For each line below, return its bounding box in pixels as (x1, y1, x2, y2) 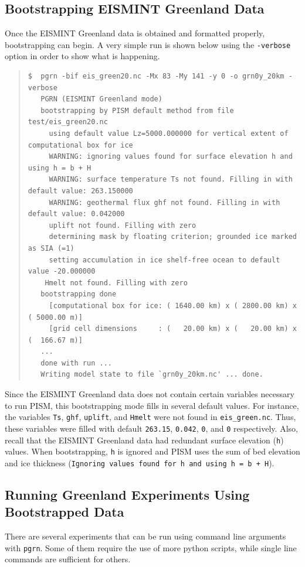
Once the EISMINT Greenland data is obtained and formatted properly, (5, 27, 265, 39)
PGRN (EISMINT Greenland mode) (40, 95, 162, 104)
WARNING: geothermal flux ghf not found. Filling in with (49, 198, 280, 207)
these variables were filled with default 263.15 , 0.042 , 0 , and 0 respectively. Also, (5, 422, 298, 434)
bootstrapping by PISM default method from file (40, 106, 234, 115)
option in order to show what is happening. (5, 50, 160, 62)
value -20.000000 (28, 267, 96, 276)
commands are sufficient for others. (5, 553, 131, 565)
